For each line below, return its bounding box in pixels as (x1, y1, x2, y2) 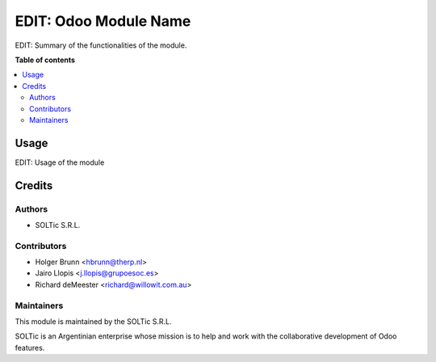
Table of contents (15, 55, 76, 65)
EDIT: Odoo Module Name (15, 12, 191, 30)
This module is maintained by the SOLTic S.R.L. (15, 317, 173, 326)
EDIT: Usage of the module (15, 158, 105, 167)
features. (15, 343, 45, 352)
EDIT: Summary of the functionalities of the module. (15, 40, 187, 50)
